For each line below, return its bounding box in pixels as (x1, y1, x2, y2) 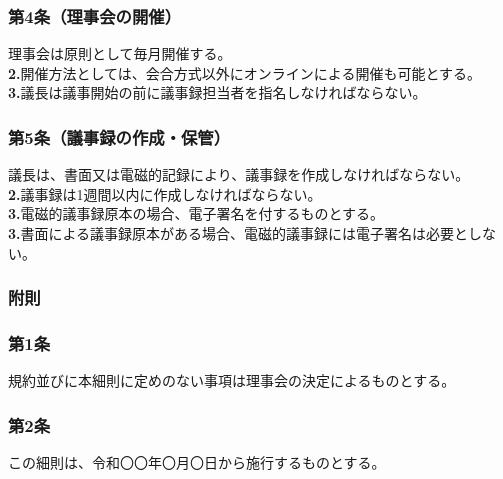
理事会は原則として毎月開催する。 (8, 43, 232, 64)
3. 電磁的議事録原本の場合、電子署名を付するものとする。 (8, 203, 385, 224)
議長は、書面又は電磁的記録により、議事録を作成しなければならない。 (8, 164, 470, 185)
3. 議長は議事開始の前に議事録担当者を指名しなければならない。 (8, 82, 427, 103)
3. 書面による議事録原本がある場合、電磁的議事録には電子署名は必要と (8, 223, 469, 243)
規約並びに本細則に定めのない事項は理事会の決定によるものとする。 (8, 370, 456, 391)
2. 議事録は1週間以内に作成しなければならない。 (8, 183, 322, 204)
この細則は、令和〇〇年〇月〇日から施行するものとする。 (8, 452, 386, 473)
